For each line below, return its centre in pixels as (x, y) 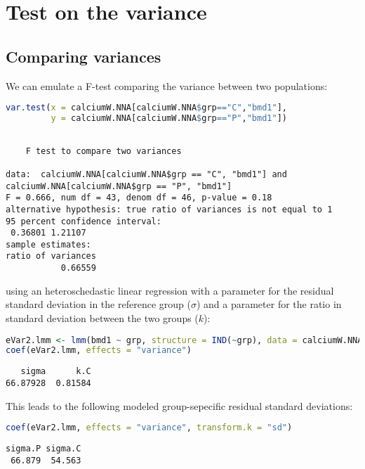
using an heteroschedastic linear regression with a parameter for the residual (170, 290)
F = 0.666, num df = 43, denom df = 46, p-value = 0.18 (139, 198)
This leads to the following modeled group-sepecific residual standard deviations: (179, 405)
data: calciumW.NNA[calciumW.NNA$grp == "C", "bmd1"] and (146, 174)
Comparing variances (84, 56)
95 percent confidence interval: (84, 221)
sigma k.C (56, 372)
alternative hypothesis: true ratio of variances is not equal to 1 (169, 209)
